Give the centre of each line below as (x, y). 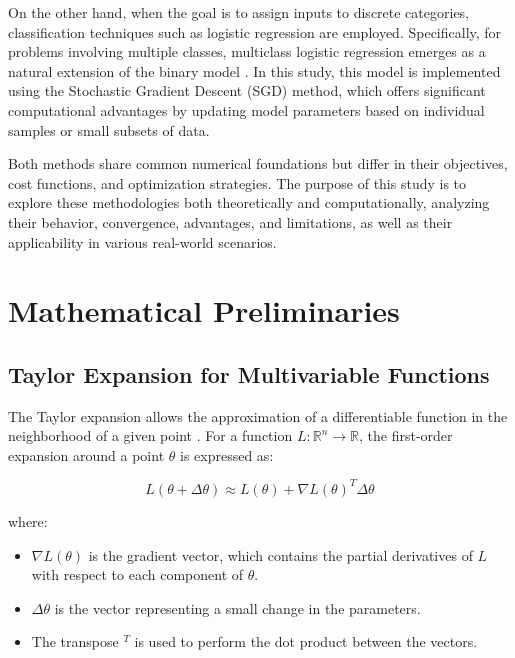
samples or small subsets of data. (109, 129)
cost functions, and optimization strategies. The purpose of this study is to (237, 182)
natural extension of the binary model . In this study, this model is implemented (254, 70)
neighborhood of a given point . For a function (150, 435)
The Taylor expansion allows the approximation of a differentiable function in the (258, 415)
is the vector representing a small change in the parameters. (237, 607)
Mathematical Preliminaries (204, 310)
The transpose (75, 641)
